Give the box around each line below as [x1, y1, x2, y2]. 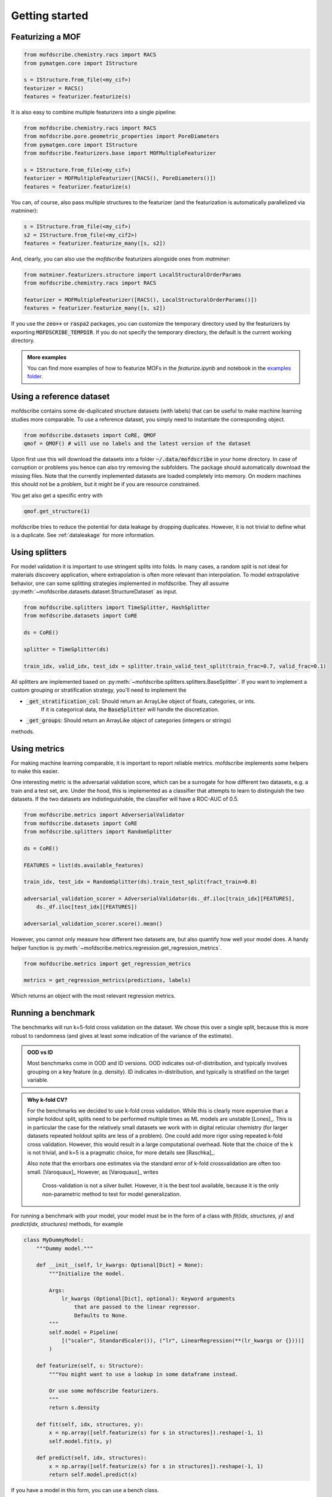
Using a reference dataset [11, 392, 110, 402]
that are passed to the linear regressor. [74, 1304, 200, 1311]
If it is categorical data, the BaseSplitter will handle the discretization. [41, 705, 220, 713]
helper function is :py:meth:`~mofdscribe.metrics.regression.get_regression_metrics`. [11, 944, 222, 951]
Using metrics [11, 743, 65, 754]
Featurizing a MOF [11, 32, 81, 42]
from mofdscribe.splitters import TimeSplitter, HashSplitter [23, 604, 210, 611]
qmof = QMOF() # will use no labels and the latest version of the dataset [23, 440, 251, 447]
